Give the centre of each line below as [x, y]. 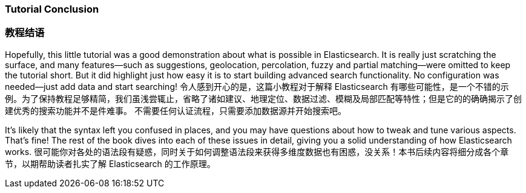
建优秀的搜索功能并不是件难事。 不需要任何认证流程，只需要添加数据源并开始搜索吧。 [176, 110]
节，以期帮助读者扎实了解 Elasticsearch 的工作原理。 [110, 163]
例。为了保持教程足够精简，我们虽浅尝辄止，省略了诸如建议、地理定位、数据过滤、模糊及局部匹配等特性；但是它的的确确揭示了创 [263, 98]
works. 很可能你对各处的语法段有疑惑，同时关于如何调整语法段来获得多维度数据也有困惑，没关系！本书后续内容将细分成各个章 [257, 151]
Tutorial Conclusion [52, 9]
